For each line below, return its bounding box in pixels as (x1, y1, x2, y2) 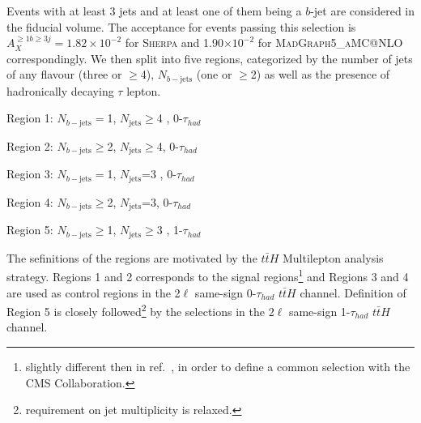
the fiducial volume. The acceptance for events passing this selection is (6, 18, 356, 35)
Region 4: (6, 193, 53, 210)
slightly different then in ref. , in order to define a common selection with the (25, 357, 410, 374)
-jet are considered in (310, 2, 415, 19)
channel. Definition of (300, 284, 406, 301)
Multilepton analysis (282, 249, 384, 266)
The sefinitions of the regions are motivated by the (6, 249, 257, 266)
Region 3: (6, 165, 53, 182)
